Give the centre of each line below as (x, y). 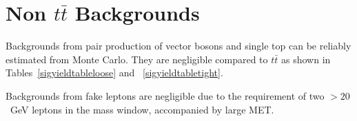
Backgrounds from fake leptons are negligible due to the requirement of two (165, 95)
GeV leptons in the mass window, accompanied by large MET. (142, 109)
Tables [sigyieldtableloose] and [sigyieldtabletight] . (114, 73)
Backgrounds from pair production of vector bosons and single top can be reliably (178, 46)
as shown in (306, 59)
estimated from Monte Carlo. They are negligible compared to (137, 59)
